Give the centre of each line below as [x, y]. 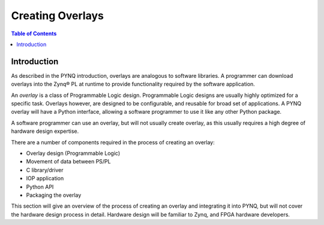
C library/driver [45, 170]
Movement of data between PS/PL [68, 162]
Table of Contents [34, 34]
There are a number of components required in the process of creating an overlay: [113, 142]
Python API [40, 187]
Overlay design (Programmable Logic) [73, 153]
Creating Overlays [58, 16]
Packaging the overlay [54, 195]
